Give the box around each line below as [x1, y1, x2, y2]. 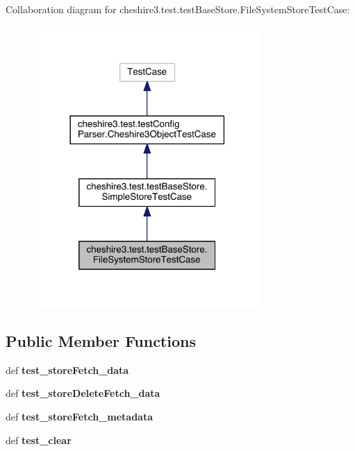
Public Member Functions [6, 330, 196, 351]
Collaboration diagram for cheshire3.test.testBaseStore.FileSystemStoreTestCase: [6, 2, 350, 16]
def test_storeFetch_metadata [6, 409, 154, 423]
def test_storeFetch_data [6, 362, 129, 377]
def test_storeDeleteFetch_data [6, 386, 160, 400]
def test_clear [6, 432, 72, 447]
